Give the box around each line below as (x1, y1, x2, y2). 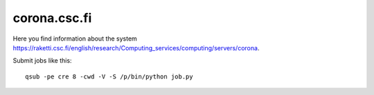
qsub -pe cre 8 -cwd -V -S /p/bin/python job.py (25, 72, 193, 81)
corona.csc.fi (12, 10, 92, 25)
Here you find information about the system (12, 34, 138, 43)
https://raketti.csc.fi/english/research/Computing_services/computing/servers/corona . (12, 43, 260, 52)
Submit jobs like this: (12, 56, 72, 65)
